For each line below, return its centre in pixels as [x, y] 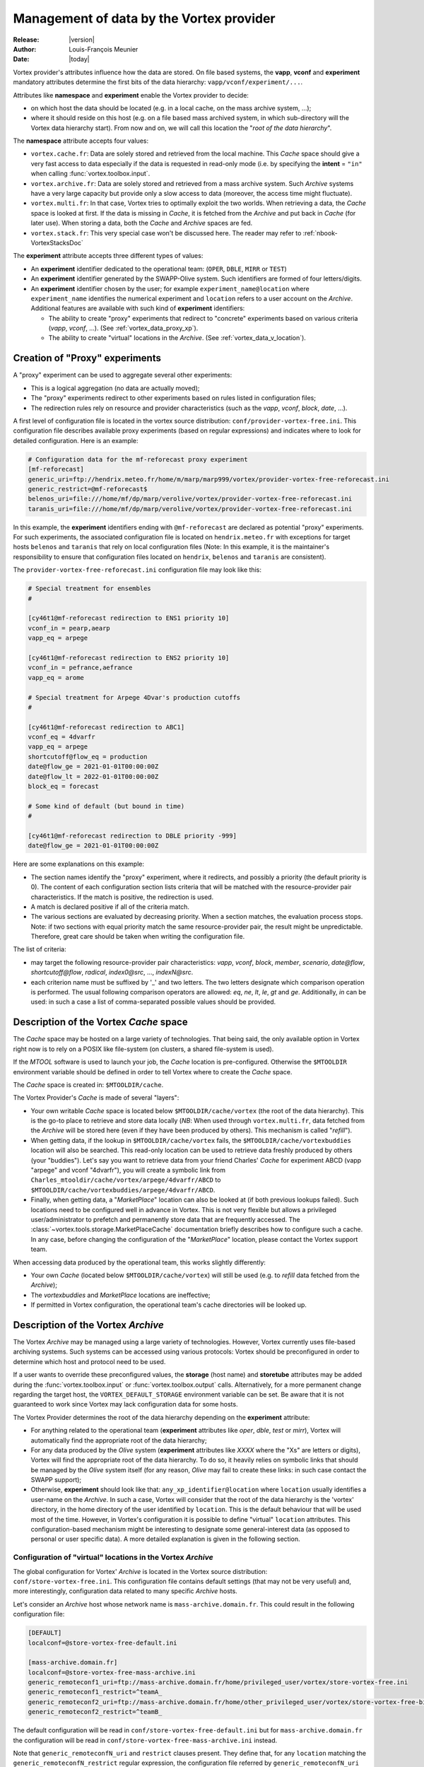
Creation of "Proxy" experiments [87, 358]
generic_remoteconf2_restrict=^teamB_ [95, 1712]
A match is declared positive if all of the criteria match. [110, 906]
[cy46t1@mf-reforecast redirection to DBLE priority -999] [132, 835]
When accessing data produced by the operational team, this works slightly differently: [140, 1262]
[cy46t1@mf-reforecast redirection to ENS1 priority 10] [129, 618]
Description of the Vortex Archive [88, 1325]
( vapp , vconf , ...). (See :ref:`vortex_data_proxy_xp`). [123, 328]
